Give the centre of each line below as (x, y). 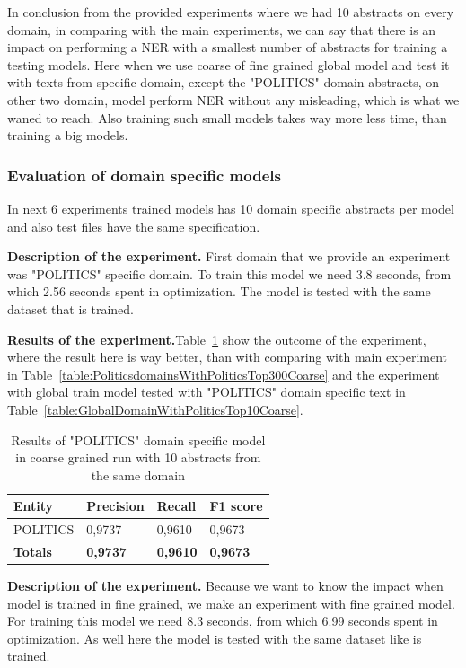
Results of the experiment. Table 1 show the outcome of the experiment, (217, 339)
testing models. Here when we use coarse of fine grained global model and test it (229, 64)
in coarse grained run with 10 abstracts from (138, 457)
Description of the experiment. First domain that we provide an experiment (229, 256)
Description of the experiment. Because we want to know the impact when (225, 586)
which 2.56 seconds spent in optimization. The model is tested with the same (219, 291)
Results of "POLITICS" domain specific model (138, 439)
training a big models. (68, 135)
